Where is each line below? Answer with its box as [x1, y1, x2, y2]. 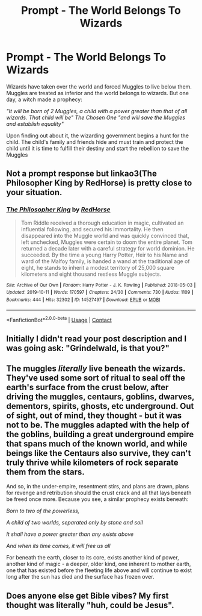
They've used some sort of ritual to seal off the [6, 373, 185, 383]
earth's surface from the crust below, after [6, 382, 169, 393]
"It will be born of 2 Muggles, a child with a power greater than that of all [6, 107, 188, 114]
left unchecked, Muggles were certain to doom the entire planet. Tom [20, 238, 193, 246]
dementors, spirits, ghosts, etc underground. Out [6, 401, 194, 411]
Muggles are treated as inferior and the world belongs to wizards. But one [6, 89, 189, 96]
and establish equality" [6, 120, 64, 127]
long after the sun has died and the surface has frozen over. [6, 573, 155, 580]
